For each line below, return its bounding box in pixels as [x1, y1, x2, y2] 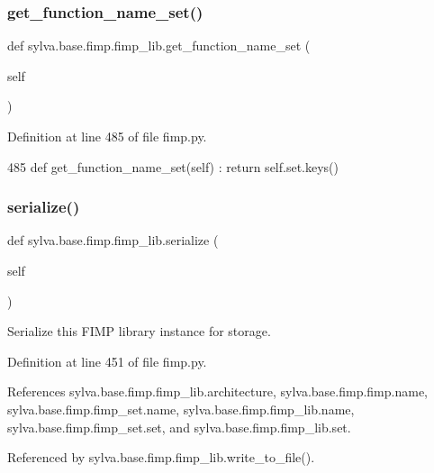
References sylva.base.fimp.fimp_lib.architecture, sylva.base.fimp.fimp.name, [7, 382, 428, 401]
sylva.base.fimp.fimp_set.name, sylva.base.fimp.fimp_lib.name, [7, 399, 355, 418]
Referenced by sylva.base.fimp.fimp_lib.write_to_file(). [7, 448, 315, 467]
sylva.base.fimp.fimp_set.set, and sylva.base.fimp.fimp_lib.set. [7, 417, 351, 436]
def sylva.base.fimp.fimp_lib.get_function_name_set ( [7, 36, 311, 55]
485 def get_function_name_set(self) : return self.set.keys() [7, 157, 339, 176]
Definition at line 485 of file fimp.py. [7, 127, 207, 145]
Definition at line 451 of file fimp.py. [7, 351, 207, 370]
